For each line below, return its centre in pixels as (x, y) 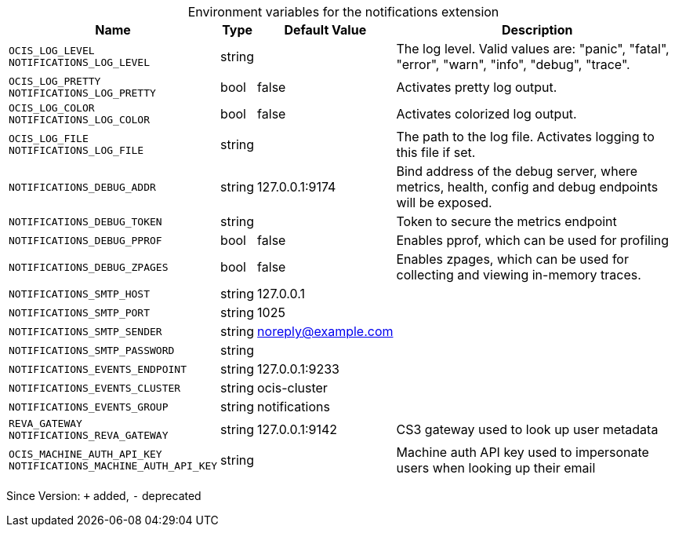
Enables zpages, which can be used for (512, 259)
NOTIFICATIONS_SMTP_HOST (80, 294)
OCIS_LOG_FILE (49, 139)
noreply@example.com (325, 331)
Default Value (325, 30)
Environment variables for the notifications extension (343, 12)
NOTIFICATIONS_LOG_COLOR (80, 120)
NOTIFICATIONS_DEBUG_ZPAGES (89, 267)
